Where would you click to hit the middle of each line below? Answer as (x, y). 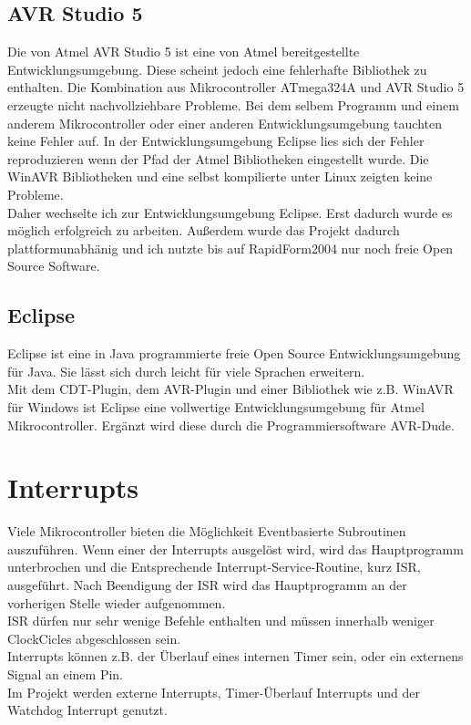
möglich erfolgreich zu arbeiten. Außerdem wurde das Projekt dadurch (204, 230)
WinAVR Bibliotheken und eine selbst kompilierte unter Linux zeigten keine (220, 176)
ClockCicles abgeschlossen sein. (94, 638)
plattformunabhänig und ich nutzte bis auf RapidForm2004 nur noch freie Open (230, 248)
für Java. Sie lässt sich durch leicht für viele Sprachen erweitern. (186, 371)
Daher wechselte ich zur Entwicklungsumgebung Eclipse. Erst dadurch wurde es (230, 212)
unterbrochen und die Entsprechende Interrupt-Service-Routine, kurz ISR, (214, 567)
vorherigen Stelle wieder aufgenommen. (117, 602)
